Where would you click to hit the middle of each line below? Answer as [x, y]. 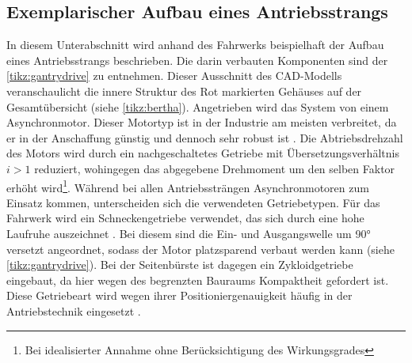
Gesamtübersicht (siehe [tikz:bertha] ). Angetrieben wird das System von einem [198, 106]
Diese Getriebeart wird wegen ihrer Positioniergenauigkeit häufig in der [179, 295]
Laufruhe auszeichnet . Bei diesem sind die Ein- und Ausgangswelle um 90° [189, 233]
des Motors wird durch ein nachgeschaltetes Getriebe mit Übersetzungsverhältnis [203, 153]
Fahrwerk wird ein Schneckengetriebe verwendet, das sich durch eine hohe [185, 218]
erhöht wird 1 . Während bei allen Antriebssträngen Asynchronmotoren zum [188, 186]
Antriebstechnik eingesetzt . [74, 310]
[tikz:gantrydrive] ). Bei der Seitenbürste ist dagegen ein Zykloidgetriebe [180, 265]
